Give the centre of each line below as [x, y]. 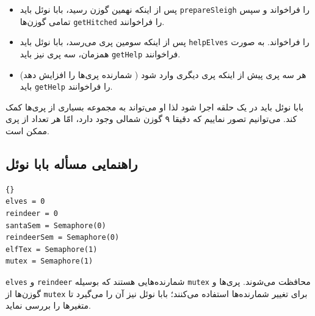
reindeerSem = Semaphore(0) [63, 238]
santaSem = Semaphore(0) [56, 225]
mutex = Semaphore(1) [49, 261]
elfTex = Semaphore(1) [52, 249]
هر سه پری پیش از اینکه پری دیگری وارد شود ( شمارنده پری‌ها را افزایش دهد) [163, 74]
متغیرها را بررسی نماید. [48, 305]
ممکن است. [27, 131]
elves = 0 [25, 202]
